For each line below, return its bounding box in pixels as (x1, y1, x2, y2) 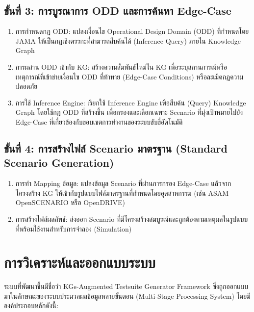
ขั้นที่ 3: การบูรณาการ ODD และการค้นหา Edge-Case (4, 3, 231, 18)
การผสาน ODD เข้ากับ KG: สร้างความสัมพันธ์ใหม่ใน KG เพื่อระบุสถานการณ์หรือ (15, 61, 228, 72)
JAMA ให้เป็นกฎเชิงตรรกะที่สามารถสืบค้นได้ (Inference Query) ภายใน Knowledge (15, 35, 241, 46)
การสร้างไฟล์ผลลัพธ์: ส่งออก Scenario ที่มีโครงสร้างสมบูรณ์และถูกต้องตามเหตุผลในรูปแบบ (15, 213, 248, 224)
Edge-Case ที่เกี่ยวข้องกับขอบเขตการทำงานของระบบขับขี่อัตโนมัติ (15, 116, 183, 127)
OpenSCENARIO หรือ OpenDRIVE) (15, 197, 125, 208)
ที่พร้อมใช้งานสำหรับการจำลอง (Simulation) (15, 223, 132, 234)
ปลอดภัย (15, 81, 38, 91)
